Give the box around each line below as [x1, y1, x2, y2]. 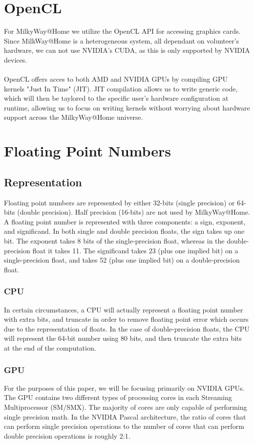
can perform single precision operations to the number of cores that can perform [4, 421, 244, 431]
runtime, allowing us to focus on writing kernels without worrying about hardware [4, 102, 250, 112]
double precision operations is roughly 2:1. [4, 430, 130, 441]
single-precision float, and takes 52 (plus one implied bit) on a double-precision [4, 255, 240, 265]
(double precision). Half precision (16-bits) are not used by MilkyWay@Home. [17, 207, 250, 217]
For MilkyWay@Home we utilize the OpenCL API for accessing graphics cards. [4, 26, 241, 36]
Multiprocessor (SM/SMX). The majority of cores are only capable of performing [4, 401, 247, 412]
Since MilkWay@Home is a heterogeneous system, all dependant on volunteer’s [4, 35, 239, 45]
